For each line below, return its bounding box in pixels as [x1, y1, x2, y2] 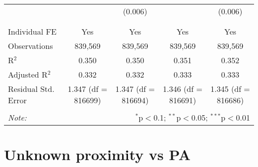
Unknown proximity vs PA [4, 144, 191, 165]
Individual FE [8, 26, 57, 37]
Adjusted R [8, 69, 48, 80]
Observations [8, 40, 53, 51]
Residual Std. [8, 83, 55, 94]
